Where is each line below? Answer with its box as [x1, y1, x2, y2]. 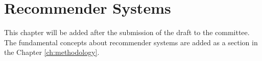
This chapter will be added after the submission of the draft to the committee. [4, 27, 250, 38]
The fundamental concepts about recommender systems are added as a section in [4, 37, 258, 47]
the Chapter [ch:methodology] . [4, 47, 100, 57]
